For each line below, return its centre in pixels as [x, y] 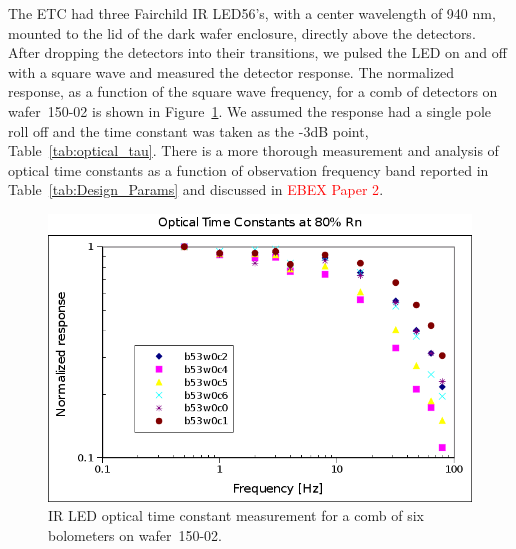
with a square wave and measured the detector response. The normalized [231, 71]
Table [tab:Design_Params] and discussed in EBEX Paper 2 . [196, 189]
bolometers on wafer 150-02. [135, 535]
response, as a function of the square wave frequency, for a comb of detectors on [253, 91]
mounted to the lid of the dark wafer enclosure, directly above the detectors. [242, 32]
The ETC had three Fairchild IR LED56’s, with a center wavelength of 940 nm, [252, 13]
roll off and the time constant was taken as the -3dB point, [188, 130]
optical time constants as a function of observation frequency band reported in [248, 169]
